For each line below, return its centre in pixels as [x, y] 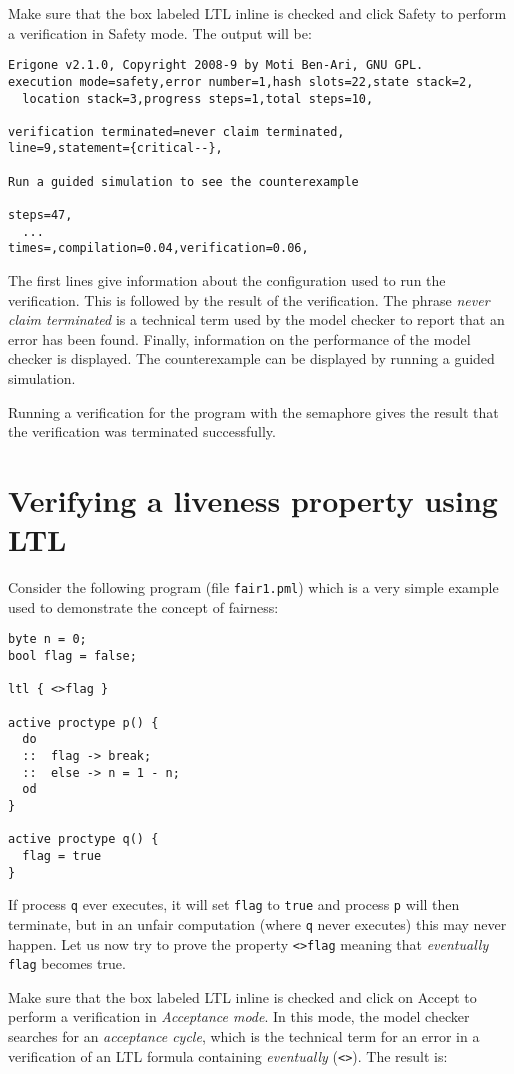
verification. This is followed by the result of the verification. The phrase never [249, 299]
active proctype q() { [83, 839]
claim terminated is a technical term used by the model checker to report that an [256, 319]
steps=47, [40, 215]
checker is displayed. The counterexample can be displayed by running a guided [251, 358]
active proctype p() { [83, 722]
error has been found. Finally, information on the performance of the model [239, 338]
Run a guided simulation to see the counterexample [183, 181]
